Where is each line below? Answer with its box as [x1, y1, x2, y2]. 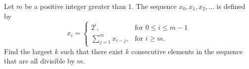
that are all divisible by [4, 56, 75, 66]
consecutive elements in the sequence [131, 46, 243, 56]
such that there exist [60, 46, 123, 56]
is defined [216, 1, 246, 11]
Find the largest [4, 46, 52, 56]
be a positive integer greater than [25, 1, 126, 11]
